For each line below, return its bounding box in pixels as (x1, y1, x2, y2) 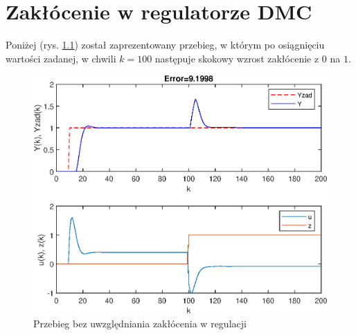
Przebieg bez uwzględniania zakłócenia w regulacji (33, 316, 247, 330)
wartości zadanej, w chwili (6, 51, 116, 65)
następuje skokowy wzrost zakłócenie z (154, 51, 319, 65)
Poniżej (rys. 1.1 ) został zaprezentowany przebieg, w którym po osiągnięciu (6, 37, 325, 52)
